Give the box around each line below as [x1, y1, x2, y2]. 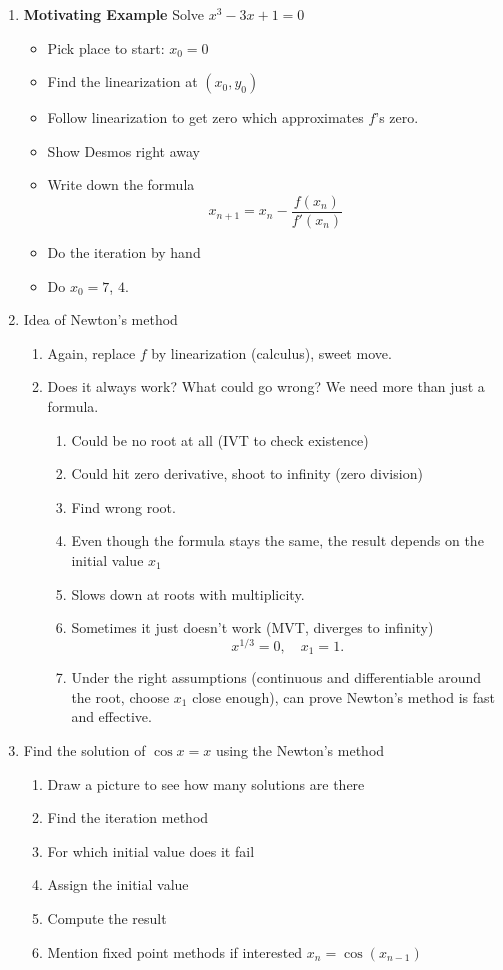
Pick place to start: [47, 37, 165, 58]
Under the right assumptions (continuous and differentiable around [71, 667, 482, 688]
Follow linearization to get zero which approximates [47, 107, 364, 128]
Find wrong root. [71, 496, 176, 517]
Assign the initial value [47, 874, 189, 895]
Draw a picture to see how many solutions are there [47, 773, 365, 794]
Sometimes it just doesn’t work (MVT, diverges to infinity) [71, 617, 434, 638]
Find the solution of [23, 740, 146, 761]
